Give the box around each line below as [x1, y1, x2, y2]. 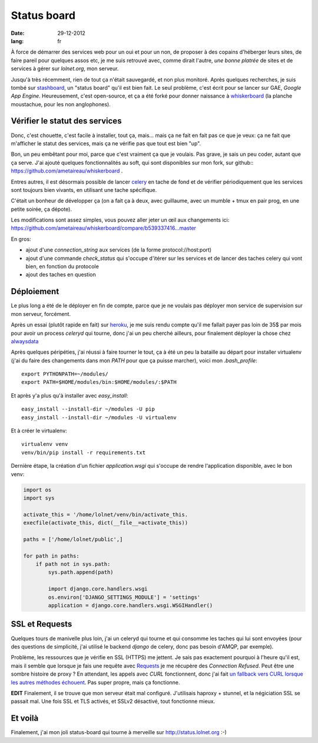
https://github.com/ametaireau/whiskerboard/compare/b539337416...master [11, 224, 197, 232]
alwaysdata [11, 337, 39, 345]
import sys [23, 494, 55, 501]
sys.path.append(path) [48, 569, 114, 576]
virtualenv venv [21, 441, 68, 448]
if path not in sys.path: [35, 561, 111, 568]
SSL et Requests [11, 619, 72, 629]
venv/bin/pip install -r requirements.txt [21, 449, 146, 456]
